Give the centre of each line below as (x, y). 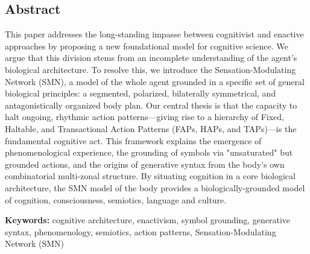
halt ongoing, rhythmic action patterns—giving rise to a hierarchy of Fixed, (144, 117)
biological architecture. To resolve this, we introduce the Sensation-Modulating (150, 69)
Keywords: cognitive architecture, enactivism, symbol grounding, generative (148, 220)
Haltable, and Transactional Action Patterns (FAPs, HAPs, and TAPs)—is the (151, 128)
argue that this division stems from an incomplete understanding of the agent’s (151, 58)
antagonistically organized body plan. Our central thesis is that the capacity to (151, 105)
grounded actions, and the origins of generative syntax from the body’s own (145, 164)
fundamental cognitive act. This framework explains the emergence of (133, 140)
